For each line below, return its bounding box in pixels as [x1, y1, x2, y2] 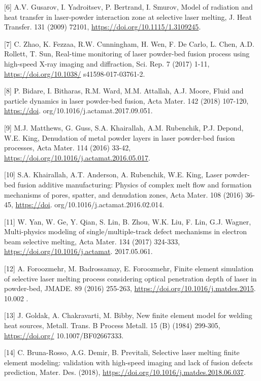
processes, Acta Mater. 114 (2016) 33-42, [4, 142, 131, 153]
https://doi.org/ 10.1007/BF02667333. [4, 330, 124, 340]
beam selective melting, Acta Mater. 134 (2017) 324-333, [4, 236, 180, 246]
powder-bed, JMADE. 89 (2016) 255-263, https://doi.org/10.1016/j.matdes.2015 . [4, 283, 256, 294]
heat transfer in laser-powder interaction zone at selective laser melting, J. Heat [4, 11, 252, 22]
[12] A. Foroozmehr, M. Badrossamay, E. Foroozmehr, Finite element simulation [4, 263, 254, 274]
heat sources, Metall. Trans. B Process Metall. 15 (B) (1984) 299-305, [4, 320, 220, 331]
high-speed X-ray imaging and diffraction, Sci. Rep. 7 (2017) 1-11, [4, 58, 210, 69]
